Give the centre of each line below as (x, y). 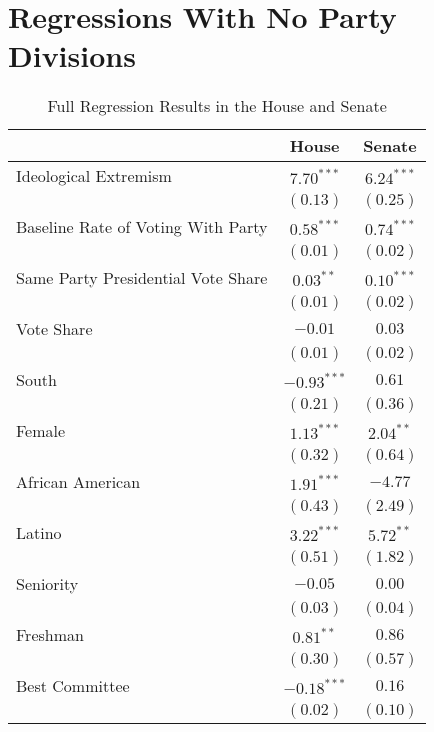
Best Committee (73, 686)
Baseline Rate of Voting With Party (142, 227)
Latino (39, 533)
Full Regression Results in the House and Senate (217, 106)
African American (78, 482)
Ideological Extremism (94, 176)
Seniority (47, 584)
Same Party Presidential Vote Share (142, 278)
